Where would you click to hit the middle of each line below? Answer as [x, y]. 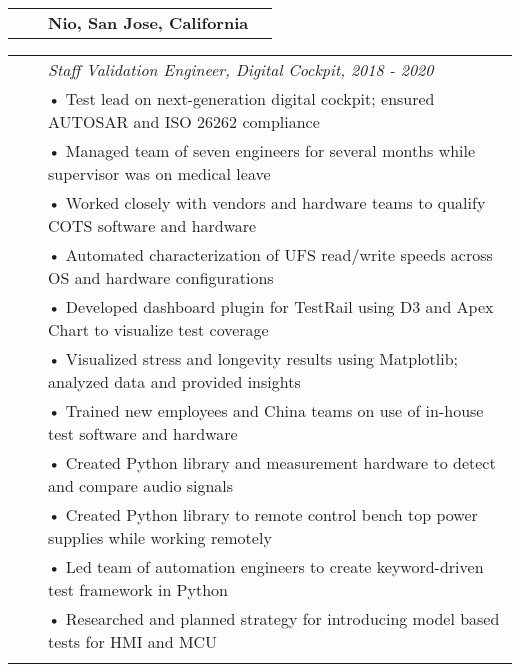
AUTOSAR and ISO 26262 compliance [184, 121]
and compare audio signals [141, 485]
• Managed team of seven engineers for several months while [262, 150]
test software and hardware [143, 433]
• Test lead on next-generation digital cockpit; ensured [241, 98]
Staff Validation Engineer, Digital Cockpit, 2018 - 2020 [241, 69]
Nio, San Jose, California [148, 22]
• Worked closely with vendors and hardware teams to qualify [267, 202]
